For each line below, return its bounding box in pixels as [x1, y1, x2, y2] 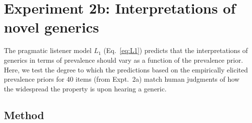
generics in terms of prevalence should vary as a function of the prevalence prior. [4, 54, 243, 65]
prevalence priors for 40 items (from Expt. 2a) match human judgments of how [4, 74, 239, 84]
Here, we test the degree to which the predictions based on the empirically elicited [4, 64, 248, 74]
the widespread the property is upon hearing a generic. [4, 83, 167, 93]
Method [4, 107, 44, 122]
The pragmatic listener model [4, 45, 92, 55]
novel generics [4, 17, 99, 37]
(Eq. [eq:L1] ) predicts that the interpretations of [103, 45, 248, 55]
